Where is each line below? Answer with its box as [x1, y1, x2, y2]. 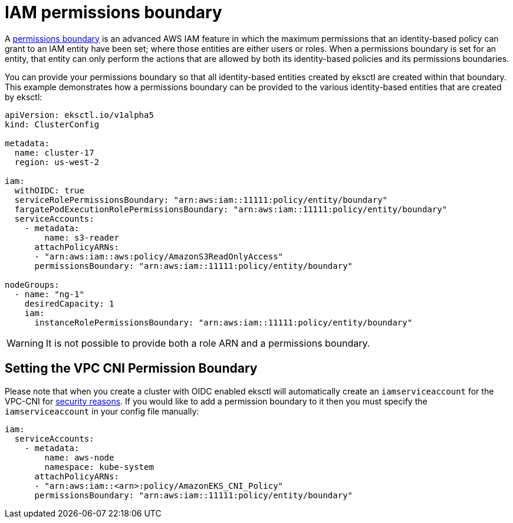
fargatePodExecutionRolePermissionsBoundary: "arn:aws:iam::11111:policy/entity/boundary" [14, 204, 448, 214]
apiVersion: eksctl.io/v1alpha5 [5, 110, 154, 120]
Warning [6, 337, 44, 349]
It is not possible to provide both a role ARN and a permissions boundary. [45, 337, 370, 349]
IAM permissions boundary [5, 2, 222, 22]
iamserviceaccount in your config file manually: [5, 406, 199, 416]
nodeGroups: [5, 279, 60, 290]
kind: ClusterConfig [5, 119, 100, 129]
